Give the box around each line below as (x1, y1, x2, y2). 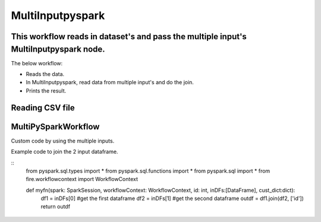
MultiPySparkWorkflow (11, 122, 100, 132)
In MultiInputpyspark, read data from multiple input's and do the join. (26, 79, 194, 86)
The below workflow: (11, 59, 63, 66)
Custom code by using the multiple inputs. (11, 137, 115, 144)
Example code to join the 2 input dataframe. (11, 148, 118, 156)
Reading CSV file (11, 103, 75, 113)
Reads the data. (26, 71, 65, 78)
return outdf (40, 203, 71, 210)
